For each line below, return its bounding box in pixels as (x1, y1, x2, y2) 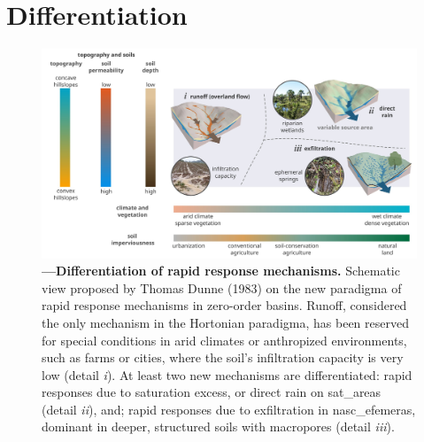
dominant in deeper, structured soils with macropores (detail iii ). (42, 417, 395, 436)
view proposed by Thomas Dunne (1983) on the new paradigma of (42, 278, 402, 297)
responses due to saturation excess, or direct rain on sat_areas (42, 383, 382, 401)
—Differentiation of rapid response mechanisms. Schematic (42, 261, 400, 280)
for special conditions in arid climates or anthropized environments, (42, 330, 407, 349)
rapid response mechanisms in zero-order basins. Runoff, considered (42, 296, 407, 314)
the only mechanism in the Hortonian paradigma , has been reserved (42, 313, 409, 331)
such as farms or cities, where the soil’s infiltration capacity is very (42, 348, 404, 367)
